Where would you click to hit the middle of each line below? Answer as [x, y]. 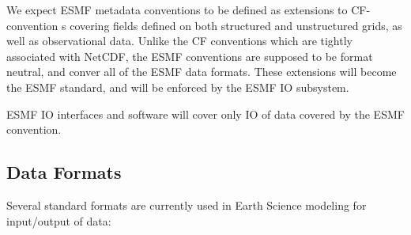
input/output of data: [59, 220]
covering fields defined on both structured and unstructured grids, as [236, 25]
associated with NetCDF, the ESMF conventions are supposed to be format [190, 56]
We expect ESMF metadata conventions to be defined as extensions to [177, 9]
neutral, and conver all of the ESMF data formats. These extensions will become [202, 72]
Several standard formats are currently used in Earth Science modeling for [187, 205]
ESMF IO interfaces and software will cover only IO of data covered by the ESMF [205, 114]
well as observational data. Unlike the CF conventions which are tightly [179, 41]
